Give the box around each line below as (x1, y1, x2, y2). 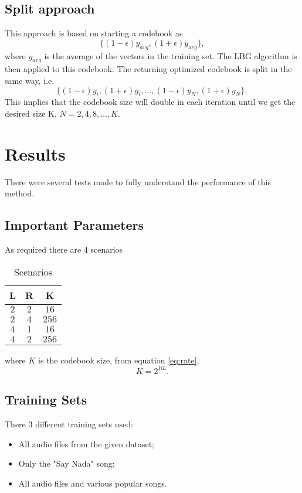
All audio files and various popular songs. (18, 477, 167, 489)
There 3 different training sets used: (5, 417, 133, 430)
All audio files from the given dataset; (18, 437, 154, 450)
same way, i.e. (5, 74, 55, 86)
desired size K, (5, 107, 57, 119)
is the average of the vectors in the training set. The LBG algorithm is (44, 49, 297, 62)
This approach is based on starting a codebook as (5, 27, 183, 39)
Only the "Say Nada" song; (18, 457, 115, 470)
